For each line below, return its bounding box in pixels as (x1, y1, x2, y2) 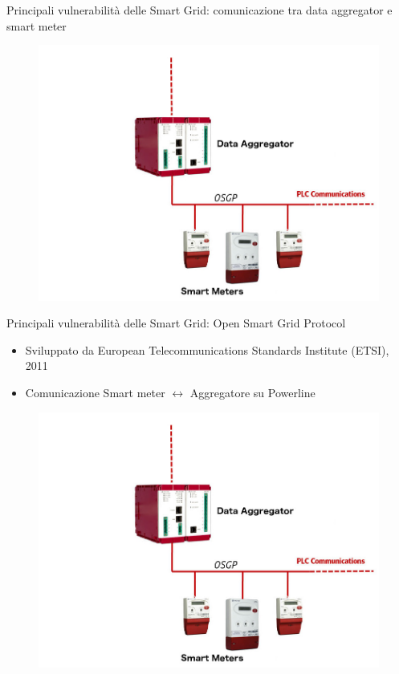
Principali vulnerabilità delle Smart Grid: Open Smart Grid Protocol (6, 315, 346, 331)
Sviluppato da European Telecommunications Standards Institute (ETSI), (25, 341, 389, 358)
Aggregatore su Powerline (189, 384, 316, 400)
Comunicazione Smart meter (25, 384, 165, 400)
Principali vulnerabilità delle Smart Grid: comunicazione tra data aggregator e (6, 2, 393, 18)
